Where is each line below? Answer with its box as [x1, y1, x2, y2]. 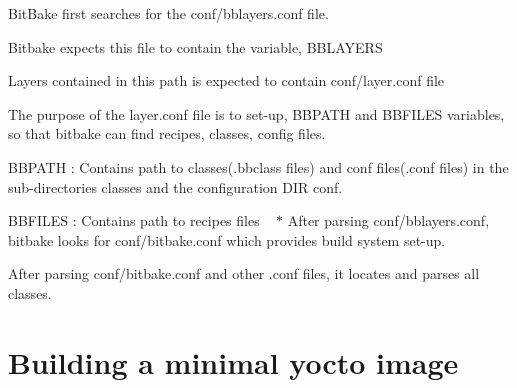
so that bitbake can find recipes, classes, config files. [8, 123, 326, 144]
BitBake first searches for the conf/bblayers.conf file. [8, 3, 329, 23]
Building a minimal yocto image [8, 341, 459, 382]
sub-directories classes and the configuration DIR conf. [8, 176, 343, 197]
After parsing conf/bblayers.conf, [287, 210, 490, 231]
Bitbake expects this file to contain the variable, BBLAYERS [8, 36, 383, 57]
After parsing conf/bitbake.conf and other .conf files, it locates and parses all [8, 263, 480, 284]
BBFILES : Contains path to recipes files [8, 210, 260, 231]
